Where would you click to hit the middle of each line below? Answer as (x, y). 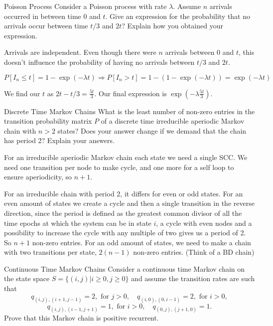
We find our (22, 93)
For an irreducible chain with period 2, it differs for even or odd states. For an (124, 193)
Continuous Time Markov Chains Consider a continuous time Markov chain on (125, 268)
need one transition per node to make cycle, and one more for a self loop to (119, 167)
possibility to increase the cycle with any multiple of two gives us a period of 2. (125, 233)
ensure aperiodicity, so (38, 177)
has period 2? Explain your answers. (59, 140)
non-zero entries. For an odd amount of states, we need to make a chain (141, 242)
